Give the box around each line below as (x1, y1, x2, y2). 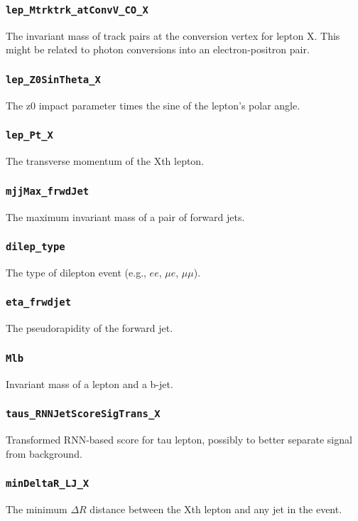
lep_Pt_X (6, 129, 53, 141)
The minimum (6, 501, 67, 516)
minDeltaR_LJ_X (6, 478, 89, 490)
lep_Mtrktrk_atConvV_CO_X (6, 4, 148, 16)
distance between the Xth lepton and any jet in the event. (89, 501, 342, 516)
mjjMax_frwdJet (6, 185, 89, 197)
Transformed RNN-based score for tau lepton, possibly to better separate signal (6, 432, 352, 446)
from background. (6, 446, 82, 461)
